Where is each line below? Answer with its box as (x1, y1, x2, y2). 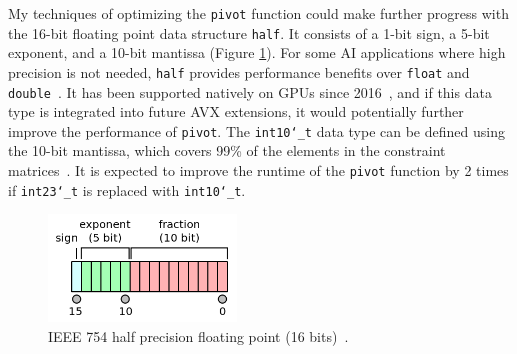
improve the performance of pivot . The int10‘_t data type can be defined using (8, 120, 505, 141)
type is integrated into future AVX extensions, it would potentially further (8, 101, 464, 122)
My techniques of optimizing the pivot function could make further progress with (8, 3, 509, 23)
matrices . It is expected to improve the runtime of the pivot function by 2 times (8, 160, 509, 181)
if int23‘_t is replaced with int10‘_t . (8, 179, 246, 200)
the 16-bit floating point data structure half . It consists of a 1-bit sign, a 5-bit (8, 22, 490, 43)
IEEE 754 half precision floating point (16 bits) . (48, 325, 349, 346)
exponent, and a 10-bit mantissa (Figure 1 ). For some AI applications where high (8, 42, 506, 63)
